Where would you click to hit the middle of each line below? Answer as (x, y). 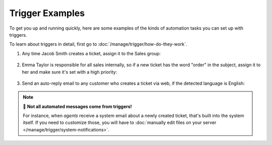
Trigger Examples (47, 13)
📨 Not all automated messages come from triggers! (77, 106)
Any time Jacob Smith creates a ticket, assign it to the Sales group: (91, 53)
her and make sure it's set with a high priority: (70, 72)
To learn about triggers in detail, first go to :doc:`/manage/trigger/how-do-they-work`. (98, 44)
